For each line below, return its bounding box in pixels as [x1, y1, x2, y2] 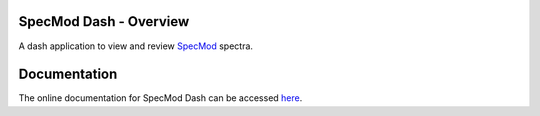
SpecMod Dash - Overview [18, 13, 190, 30]
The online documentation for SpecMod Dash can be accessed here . [18, 92, 303, 104]
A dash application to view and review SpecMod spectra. [18, 40, 254, 52]
